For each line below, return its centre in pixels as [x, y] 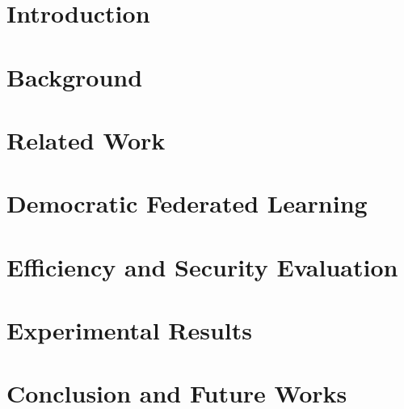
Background [75, 76]
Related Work [86, 139]
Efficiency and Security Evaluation [202, 266]
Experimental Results [129, 330]
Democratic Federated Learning [187, 203]
